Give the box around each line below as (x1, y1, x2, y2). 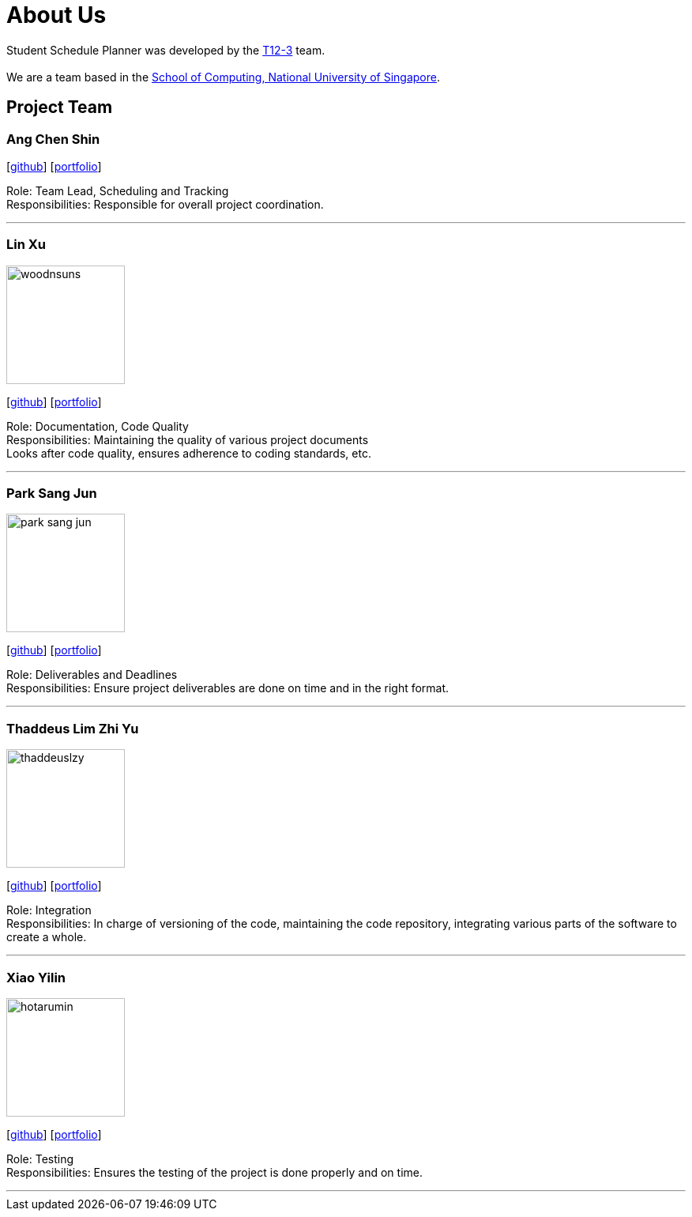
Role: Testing (6, 1151, 74, 1166)
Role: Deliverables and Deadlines (6, 668, 178, 682)
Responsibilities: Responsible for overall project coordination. (6, 197, 324, 211)
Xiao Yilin (6, 969, 66, 985)
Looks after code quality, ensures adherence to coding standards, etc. (6, 446, 371, 460)
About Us (6, 2, 107, 28)
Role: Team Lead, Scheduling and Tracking (6, 183, 229, 198)
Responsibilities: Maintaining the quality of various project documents (6, 432, 369, 446)
